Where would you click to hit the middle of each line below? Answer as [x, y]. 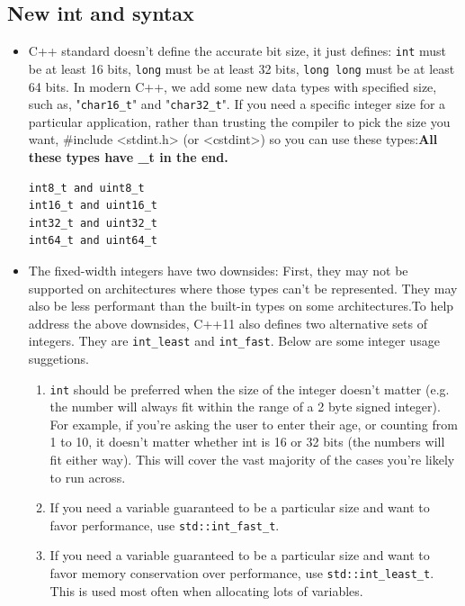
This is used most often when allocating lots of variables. [206, 590]
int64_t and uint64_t [93, 241]
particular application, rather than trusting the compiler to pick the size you [239, 121]
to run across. [88, 477]
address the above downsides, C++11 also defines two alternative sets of [228, 323]
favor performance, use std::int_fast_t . [165, 525]
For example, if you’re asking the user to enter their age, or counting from [254, 424]
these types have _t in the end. [128, 156]
